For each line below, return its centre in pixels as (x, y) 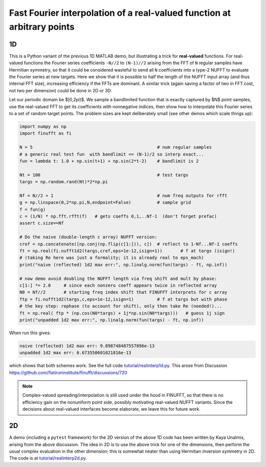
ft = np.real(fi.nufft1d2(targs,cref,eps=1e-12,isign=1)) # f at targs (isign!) (127, 251)
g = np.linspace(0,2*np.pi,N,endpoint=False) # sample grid (105, 203)
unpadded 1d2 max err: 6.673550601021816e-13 (75, 353)
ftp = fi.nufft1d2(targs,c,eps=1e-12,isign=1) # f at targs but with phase (123, 299)
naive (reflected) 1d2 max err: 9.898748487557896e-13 (87, 346)
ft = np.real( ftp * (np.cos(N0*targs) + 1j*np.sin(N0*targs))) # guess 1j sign (122, 313)
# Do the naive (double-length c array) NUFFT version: (88, 237)
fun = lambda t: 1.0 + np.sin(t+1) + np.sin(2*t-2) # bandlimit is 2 (109, 161)
